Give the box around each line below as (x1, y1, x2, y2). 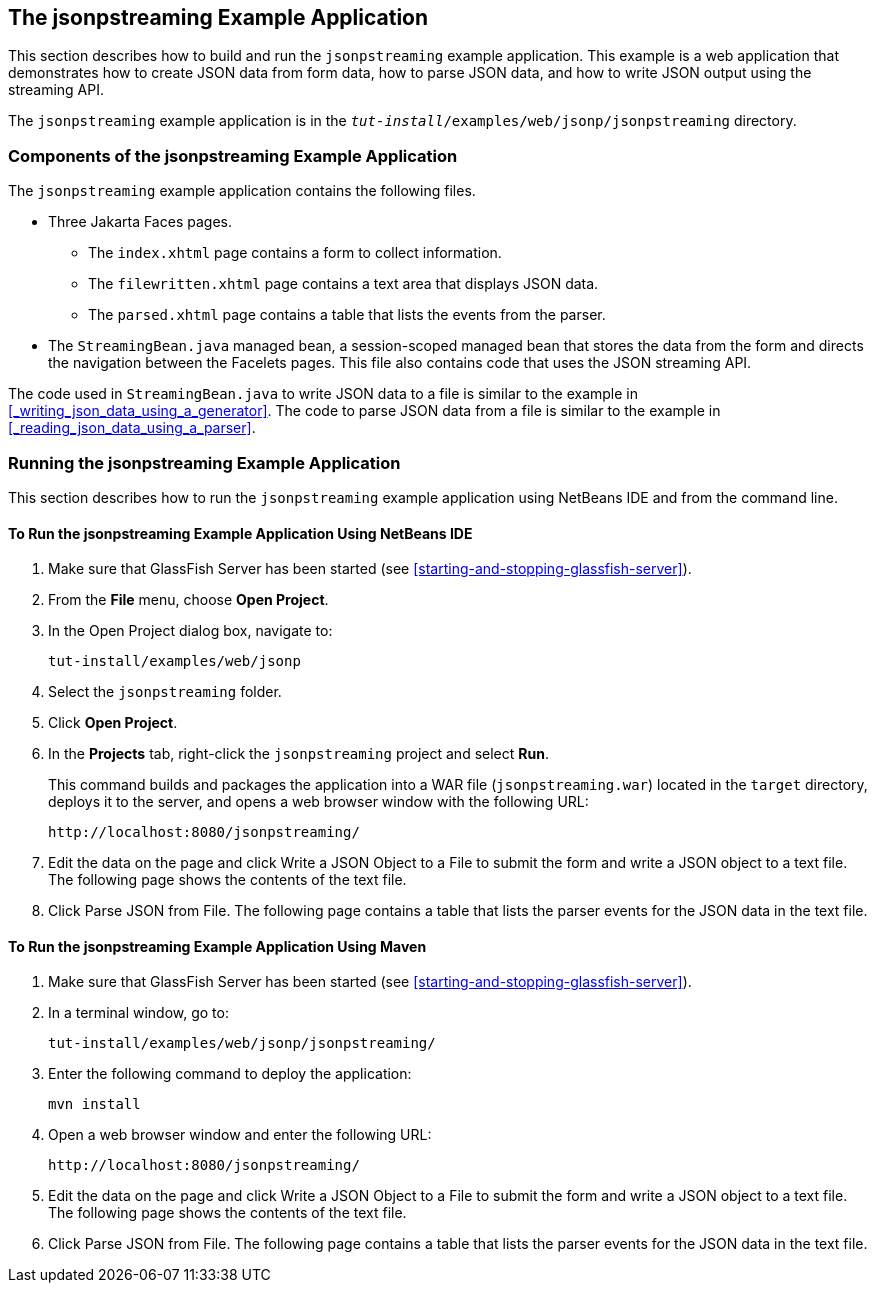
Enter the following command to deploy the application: (48, 1065, 412, 1083)
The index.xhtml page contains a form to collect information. (88, 244, 502, 262)
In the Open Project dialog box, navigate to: (48, 622, 333, 640)
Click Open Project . (48, 714, 178, 732)
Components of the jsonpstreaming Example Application (8, 145, 458, 166)
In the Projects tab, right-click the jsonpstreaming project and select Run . (48, 745, 549, 763)
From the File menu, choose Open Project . (48, 591, 329, 609)
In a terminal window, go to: (48, 1004, 229, 1022)
